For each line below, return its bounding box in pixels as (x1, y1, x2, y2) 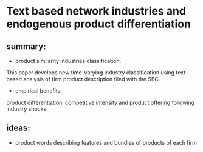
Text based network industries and (6, 4, 187, 18)
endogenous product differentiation (6, 17, 191, 31)
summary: (6, 41, 46, 51)
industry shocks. (6, 105, 48, 113)
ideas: (6, 123, 30, 133)
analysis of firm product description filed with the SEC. (23, 76, 160, 82)
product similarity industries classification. (15, 58, 122, 64)
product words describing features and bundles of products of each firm (15, 139, 198, 146)
